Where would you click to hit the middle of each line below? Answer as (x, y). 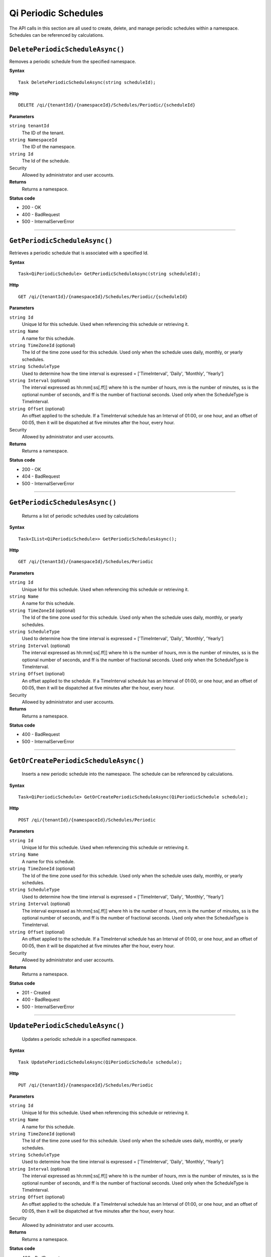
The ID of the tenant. (43, 133)
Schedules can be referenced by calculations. (57, 35)
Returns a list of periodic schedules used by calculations (80, 516)
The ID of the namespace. (49, 147)
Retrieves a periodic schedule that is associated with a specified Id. (79, 253)
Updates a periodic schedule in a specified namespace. (80, 1039)
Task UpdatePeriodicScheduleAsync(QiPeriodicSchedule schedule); (100, 1062)
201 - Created (36, 993)
